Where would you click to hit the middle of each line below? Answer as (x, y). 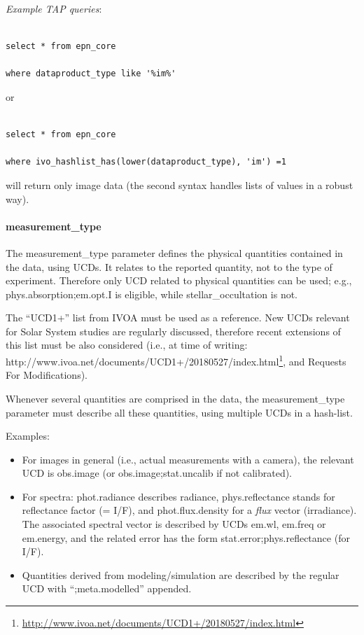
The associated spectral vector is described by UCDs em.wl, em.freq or (174, 524)
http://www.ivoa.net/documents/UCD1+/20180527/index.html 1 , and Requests (176, 360)
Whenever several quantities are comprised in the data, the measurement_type (175, 398)
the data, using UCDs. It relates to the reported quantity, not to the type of (169, 266)
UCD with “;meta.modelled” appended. (107, 588)
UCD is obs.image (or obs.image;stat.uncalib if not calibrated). (157, 473)
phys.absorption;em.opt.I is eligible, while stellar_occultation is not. (152, 294)
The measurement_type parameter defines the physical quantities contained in (174, 252)
